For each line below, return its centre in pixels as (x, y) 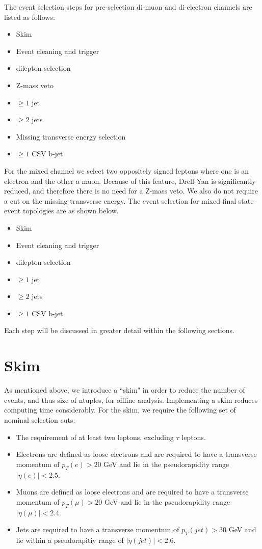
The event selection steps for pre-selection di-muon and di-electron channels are (128, 7)
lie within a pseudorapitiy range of (70, 540)
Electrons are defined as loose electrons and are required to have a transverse (136, 454)
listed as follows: (30, 17)
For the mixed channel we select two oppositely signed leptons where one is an (127, 170)
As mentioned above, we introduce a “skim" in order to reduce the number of (125, 390)
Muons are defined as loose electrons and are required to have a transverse (132, 492)
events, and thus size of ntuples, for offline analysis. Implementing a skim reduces (131, 400)
